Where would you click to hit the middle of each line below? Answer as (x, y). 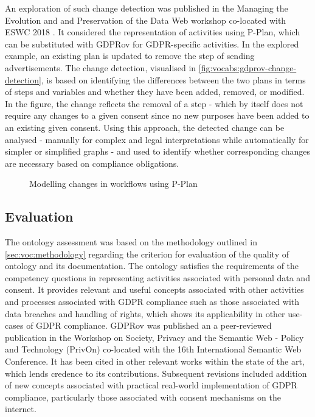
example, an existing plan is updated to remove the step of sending (130, 56)
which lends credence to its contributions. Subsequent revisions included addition (156, 373)
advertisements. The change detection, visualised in (101, 67)
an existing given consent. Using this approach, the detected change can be (145, 127)
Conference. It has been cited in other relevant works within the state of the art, (155, 361)
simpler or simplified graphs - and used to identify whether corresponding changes (157, 151)
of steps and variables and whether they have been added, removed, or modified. (155, 92)
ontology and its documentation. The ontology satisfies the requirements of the (152, 266)
